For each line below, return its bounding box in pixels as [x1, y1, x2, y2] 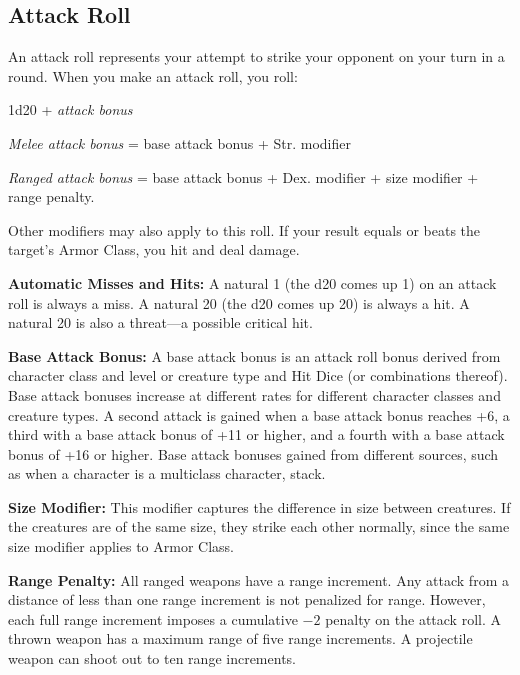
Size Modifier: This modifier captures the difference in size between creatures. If [8, 496, 511, 517]
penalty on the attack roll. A [325, 608, 501, 629]
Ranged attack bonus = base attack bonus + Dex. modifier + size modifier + [8, 166, 479, 187]
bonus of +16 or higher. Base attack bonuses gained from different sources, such [8, 443, 499, 464]
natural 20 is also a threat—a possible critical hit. [8, 312, 313, 333]
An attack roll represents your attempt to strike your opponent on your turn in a [8, 46, 505, 67]
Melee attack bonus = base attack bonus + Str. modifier [8, 132, 351, 153]
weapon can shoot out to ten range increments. [8, 648, 296, 669]
